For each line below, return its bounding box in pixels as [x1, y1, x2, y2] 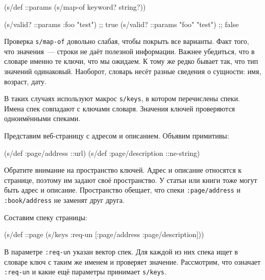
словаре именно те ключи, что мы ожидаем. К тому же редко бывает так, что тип [4, 56, 258, 66]
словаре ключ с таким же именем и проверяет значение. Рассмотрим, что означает [4, 256, 261, 267]
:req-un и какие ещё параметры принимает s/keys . [4, 266, 166, 277]
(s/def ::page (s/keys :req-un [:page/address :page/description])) [4, 229, 204, 240]
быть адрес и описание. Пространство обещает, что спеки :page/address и [4, 184, 240, 195]
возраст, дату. [4, 76, 46, 86]
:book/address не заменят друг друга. [4, 195, 125, 205]
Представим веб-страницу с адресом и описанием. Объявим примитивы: [4, 130, 229, 141]
